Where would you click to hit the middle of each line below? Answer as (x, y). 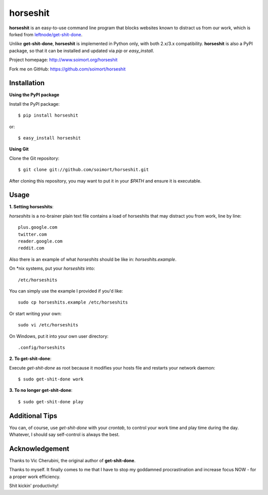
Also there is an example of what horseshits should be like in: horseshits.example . (93, 259)
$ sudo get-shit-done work (51, 379)
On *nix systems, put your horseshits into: (52, 268)
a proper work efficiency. (35, 477)
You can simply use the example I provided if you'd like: (66, 291)
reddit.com (31, 248)
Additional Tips (33, 416)
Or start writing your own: (35, 313)
